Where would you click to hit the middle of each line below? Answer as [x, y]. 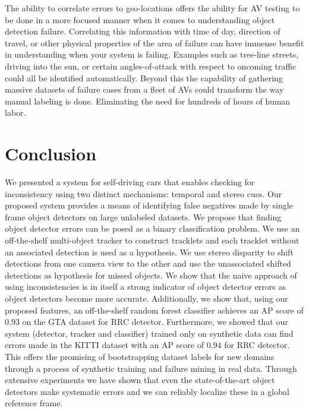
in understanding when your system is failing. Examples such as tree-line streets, [152, 54]
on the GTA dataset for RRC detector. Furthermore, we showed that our [155, 322]
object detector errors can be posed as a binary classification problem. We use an [152, 228]
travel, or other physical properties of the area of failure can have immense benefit [154, 42]
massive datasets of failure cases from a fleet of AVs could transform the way [144, 89]
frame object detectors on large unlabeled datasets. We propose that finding [143, 216]
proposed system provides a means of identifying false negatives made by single [149, 205]
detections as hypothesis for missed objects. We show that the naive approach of [151, 275]
